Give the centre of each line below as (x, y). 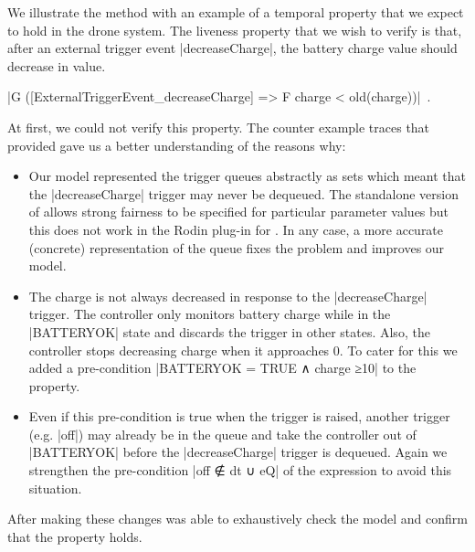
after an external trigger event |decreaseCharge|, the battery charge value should (232, 48)
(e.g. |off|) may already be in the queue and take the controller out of (222, 434)
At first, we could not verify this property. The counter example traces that (219, 127)
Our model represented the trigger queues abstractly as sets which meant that (248, 176)
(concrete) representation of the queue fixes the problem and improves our (237, 247)
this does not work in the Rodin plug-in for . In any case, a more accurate (236, 229)
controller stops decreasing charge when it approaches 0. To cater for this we (243, 350)
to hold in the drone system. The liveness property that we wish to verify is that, (235, 30)
